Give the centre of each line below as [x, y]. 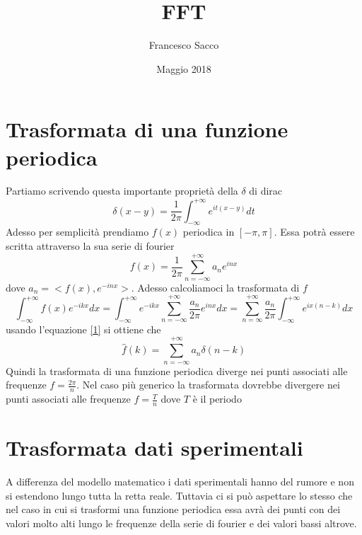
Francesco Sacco [184, 45]
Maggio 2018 [184, 68]
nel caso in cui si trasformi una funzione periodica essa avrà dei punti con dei [173, 509]
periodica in [209, 232]
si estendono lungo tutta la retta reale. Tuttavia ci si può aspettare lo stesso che [179, 495]
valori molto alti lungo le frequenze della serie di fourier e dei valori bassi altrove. [181, 523]
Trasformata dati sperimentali [154, 448]
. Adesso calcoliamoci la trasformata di [215, 287]
